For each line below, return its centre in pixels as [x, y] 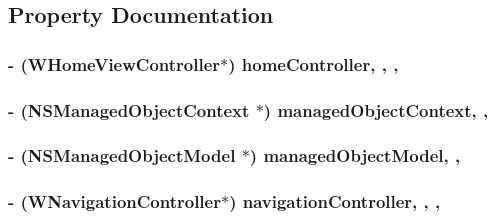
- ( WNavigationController [114, 201]
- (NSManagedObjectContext [129, 109]
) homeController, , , [313, 63]
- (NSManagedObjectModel [122, 155]
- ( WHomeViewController [114, 63]
